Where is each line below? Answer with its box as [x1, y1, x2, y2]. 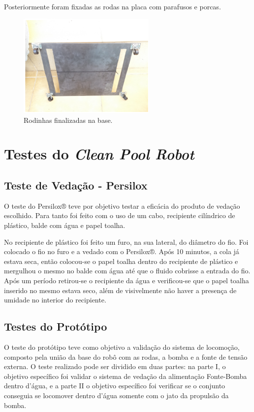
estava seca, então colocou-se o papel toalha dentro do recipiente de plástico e [4, 256, 238, 266]
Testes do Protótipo [4, 319, 107, 334]
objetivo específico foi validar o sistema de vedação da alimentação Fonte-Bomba [4, 371, 247, 381]
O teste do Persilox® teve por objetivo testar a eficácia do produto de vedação [4, 200, 240, 211]
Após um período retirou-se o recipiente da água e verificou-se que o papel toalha [4, 275, 249, 285]
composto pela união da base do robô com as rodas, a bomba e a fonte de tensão [4, 351, 248, 362]
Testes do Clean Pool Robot [4, 144, 194, 164]
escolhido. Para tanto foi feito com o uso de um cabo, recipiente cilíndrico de [4, 210, 235, 221]
